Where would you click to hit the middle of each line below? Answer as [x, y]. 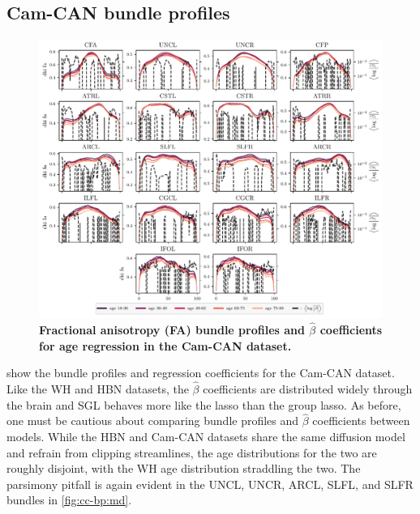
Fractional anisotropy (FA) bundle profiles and [172, 329]
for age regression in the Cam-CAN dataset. [165, 345]
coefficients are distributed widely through [308, 388]
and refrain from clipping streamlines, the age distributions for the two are [192, 452]
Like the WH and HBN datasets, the [98, 388]
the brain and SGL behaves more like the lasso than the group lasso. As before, [204, 404]
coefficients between [361, 421]
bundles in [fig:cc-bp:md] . [69, 500]
